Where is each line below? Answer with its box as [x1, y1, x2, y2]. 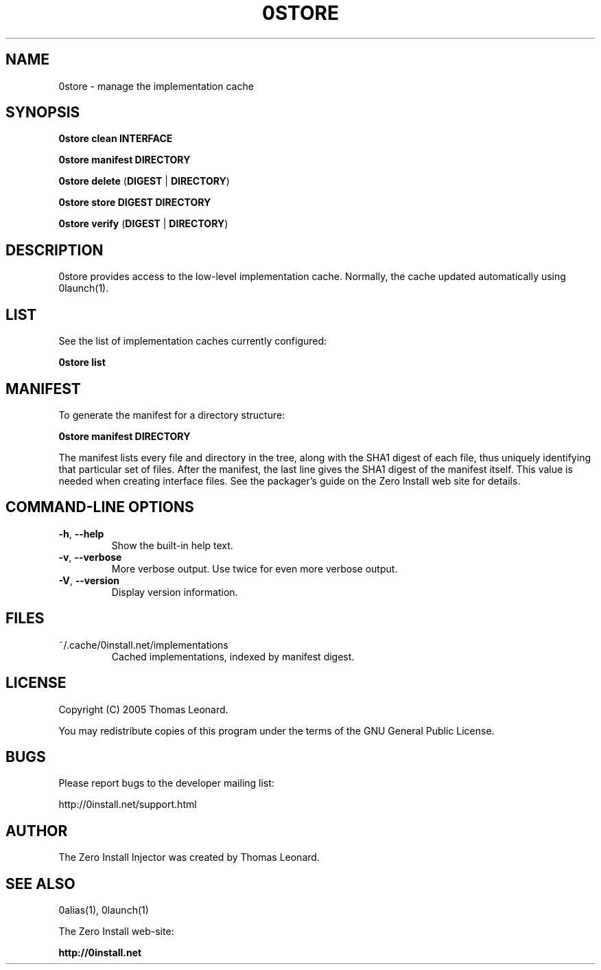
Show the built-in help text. [111, 539, 233, 551]
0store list [58, 356, 106, 369]
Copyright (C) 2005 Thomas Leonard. [58, 703, 228, 715]
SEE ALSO [5, 875, 75, 892]
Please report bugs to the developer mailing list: [58, 777, 274, 789]
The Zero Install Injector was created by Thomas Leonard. [58, 851, 320, 864]
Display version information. [111, 586, 238, 598]
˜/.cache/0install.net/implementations [58, 638, 228, 651]
